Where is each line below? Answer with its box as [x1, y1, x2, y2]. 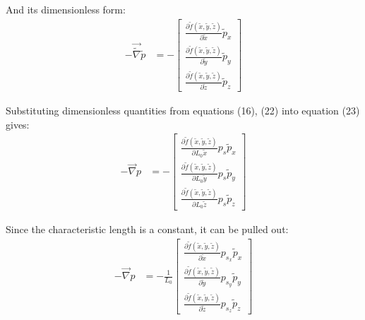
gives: [6, 117, 30, 131]
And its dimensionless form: [6, 2, 126, 16]
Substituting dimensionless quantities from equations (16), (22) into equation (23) [6, 103, 360, 118]
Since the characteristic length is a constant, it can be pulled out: [6, 222, 289, 237]
